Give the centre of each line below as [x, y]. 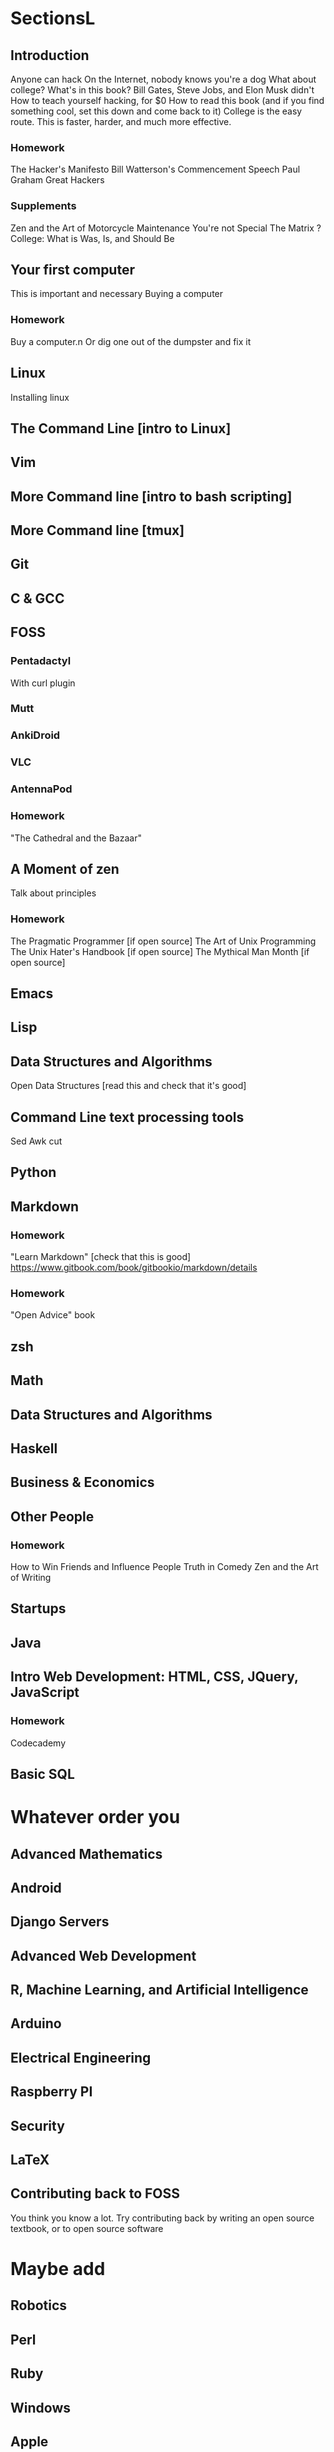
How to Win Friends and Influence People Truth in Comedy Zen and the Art [164, 1567]
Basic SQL [42, 1773]
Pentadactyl [41, 661]
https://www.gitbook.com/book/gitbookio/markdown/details [134, 1268]
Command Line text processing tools [127, 1117]
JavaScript [45, 1692]
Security [37, 2125]
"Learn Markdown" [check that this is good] [101, 1257]
